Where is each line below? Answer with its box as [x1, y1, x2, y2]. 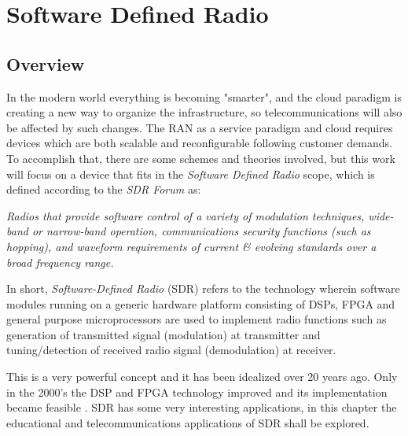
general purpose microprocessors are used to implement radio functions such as [6, 311, 387, 327]
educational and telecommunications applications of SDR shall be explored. [6, 414, 369, 430]
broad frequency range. [6, 253, 114, 270]
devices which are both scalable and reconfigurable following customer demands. [6, 135, 392, 151]
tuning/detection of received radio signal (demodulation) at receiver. [6, 342, 336, 358]
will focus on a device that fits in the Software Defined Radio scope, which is [6, 165, 375, 182]
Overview [6, 51, 85, 76]
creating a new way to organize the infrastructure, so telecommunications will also [6, 104, 402, 120]
